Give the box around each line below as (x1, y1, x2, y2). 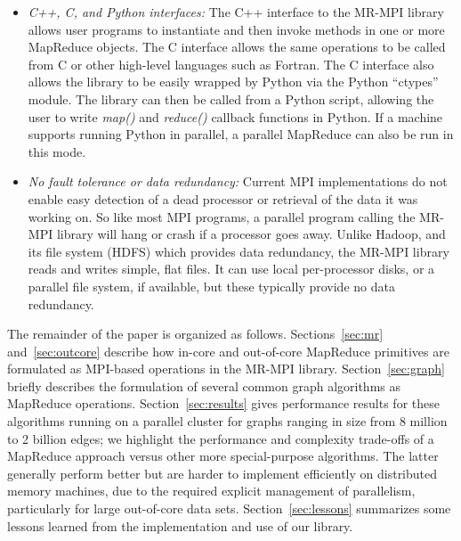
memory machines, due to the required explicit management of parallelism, (7, 481, 416, 500)
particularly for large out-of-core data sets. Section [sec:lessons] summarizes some (7, 499, 451, 518)
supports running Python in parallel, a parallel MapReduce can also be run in (28, 125, 454, 143)
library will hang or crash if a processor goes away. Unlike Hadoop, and (56, 225, 446, 243)
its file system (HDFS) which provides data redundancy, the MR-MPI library (28, 242, 449, 260)
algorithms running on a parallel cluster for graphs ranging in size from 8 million (7, 412, 448, 430)
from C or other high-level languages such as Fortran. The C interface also (28, 54, 434, 73)
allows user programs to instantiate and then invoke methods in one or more (28, 20, 445, 38)
